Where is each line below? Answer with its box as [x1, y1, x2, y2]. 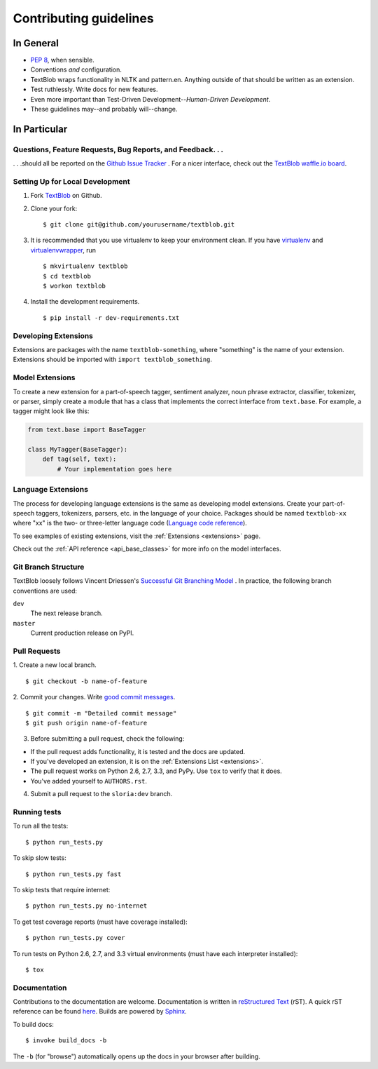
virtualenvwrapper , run [30, 246, 97, 254]
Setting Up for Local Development [13, 176, 131, 186]
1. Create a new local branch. [13, 661, 97, 669]
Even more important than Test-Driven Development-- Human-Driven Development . [30, 95, 271, 103]
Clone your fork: [30, 204, 78, 213]
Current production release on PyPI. [30, 628, 134, 638]
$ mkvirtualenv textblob [43, 262, 128, 270]
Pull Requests [13, 646, 61, 656]
